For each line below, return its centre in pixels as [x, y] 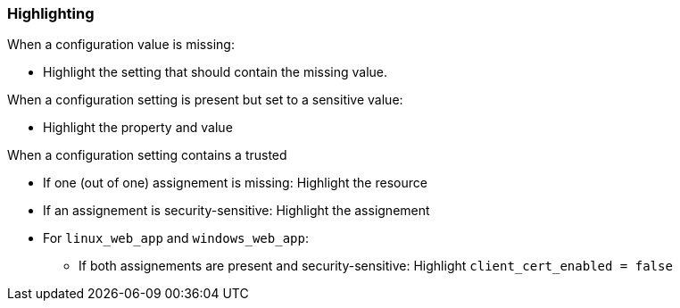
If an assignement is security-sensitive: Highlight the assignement [236, 211]
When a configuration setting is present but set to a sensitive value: [205, 100]
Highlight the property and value [138, 128]
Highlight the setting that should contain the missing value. [216, 72]
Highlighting [51, 13]
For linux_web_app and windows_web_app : [176, 238]
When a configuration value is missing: [121, 45]
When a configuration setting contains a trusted [147, 155]
